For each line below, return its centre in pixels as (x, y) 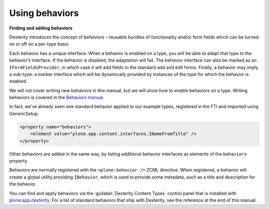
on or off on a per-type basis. (39, 44)
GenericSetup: (24, 113)
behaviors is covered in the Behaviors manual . (57, 97)
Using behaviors (44, 13)
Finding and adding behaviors (41, 28)
